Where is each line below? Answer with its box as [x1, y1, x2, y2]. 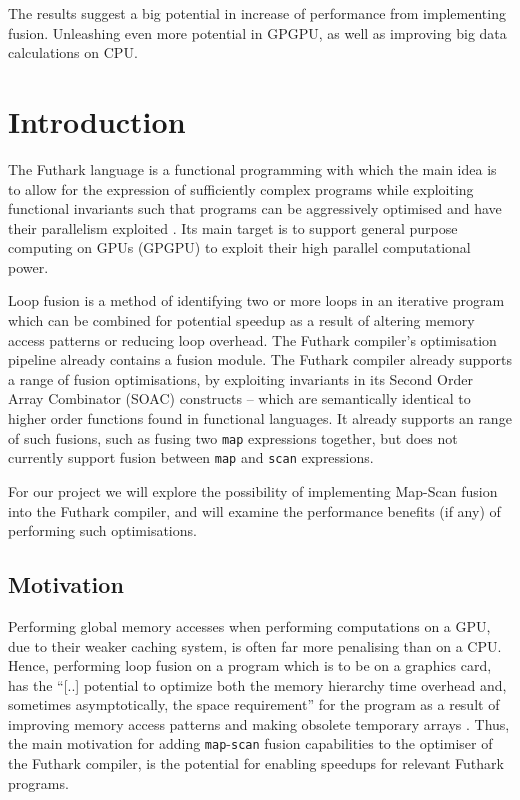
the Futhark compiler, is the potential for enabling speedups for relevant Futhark [8, 753, 504, 774]
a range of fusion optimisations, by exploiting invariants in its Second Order [8, 368, 473, 389]
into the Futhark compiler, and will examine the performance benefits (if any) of [8, 500, 501, 521]
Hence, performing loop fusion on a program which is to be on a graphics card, [8, 655, 492, 676]
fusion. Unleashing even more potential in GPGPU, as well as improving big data [8, 22, 507, 43]
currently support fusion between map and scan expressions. [8, 447, 374, 468]
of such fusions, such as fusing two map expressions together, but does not [8, 427, 458, 448]
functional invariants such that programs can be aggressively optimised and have [8, 198, 502, 219]
